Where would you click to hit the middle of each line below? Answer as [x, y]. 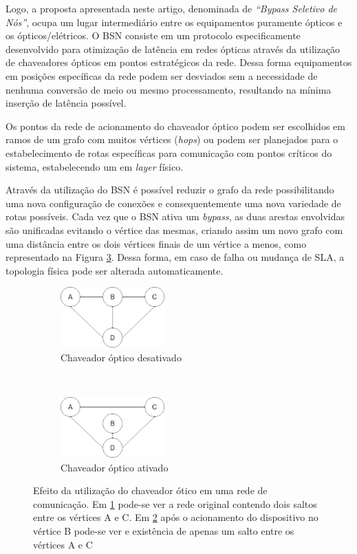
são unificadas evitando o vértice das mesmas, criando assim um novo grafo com [174, 230]
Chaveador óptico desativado [121, 357]
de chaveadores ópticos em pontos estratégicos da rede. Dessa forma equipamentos [179, 62]
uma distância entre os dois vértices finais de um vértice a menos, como [156, 243]
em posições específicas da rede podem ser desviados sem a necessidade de [162, 75]
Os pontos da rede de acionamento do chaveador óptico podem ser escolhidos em [175, 126]
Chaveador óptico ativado [115, 467]
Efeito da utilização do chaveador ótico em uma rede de [150, 490]
